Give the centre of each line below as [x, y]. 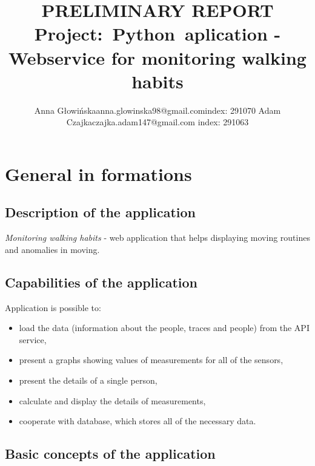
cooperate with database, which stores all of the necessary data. [138, 421]
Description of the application [100, 212]
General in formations [98, 173]
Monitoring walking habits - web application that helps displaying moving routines [157, 238]
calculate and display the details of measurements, [112, 400]
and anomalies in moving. [52, 249]
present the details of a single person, [88, 380]
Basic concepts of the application [110, 454]
